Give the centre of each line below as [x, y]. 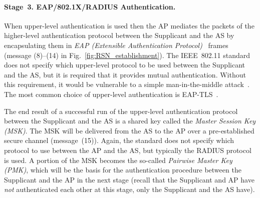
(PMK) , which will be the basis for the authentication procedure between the [123, 170]
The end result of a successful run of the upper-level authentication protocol [121, 111]
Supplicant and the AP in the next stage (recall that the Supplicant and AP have [129, 179]
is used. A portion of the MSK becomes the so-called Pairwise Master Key [118, 160]
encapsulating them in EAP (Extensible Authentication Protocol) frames [116, 45]
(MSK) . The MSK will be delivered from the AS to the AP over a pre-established [129, 130]
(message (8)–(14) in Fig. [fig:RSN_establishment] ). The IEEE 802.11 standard [127, 55]
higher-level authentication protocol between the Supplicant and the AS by [119, 35]
